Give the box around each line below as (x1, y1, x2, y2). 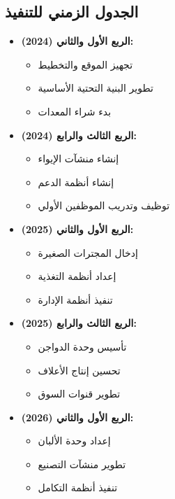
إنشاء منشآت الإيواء (38, 151, 119, 166)
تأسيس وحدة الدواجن (38, 339, 127, 353)
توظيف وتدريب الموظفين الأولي (38, 198, 170, 213)
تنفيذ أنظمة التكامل (38, 480, 118, 495)
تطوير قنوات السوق (38, 386, 121, 401)
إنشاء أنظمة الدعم (38, 174, 114, 189)
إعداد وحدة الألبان (38, 433, 111, 448)
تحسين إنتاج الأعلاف (38, 363, 121, 377)
